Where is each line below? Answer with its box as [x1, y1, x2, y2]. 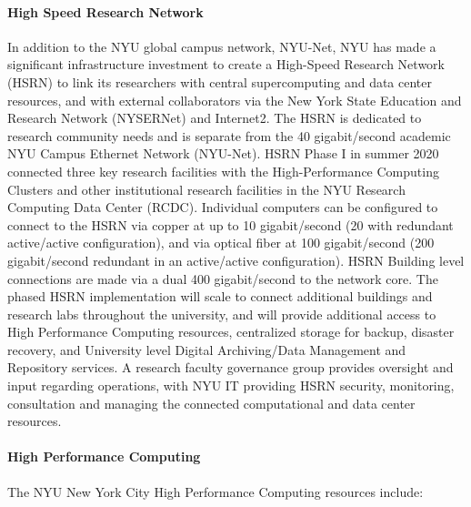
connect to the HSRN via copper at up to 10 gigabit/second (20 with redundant [7, 215, 454, 234]
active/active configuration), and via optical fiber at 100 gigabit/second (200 [7, 233, 435, 252]
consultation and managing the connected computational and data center [7, 393, 416, 412]
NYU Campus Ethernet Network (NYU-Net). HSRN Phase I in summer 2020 [7, 144, 439, 163]
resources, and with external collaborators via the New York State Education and [7, 90, 462, 109]
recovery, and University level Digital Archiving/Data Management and [7, 340, 406, 359]
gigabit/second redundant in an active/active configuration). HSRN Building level [7, 250, 465, 269]
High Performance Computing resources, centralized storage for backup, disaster [7, 322, 455, 341]
